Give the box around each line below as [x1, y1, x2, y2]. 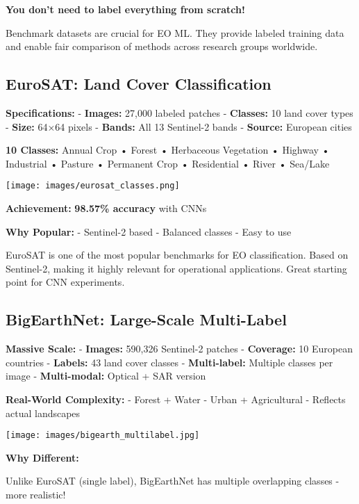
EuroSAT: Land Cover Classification [6, 73, 272, 95]
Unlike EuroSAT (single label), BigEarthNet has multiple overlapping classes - [6, 473, 340, 488]
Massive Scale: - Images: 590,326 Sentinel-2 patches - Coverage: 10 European [6, 341, 353, 356]
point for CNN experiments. [6, 275, 125, 289]
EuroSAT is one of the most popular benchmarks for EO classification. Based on [6, 247, 349, 262]
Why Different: [6, 450, 79, 464]
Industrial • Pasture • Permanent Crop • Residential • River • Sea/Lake [6, 156, 330, 170]
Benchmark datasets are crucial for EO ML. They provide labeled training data [6, 25, 344, 40]
